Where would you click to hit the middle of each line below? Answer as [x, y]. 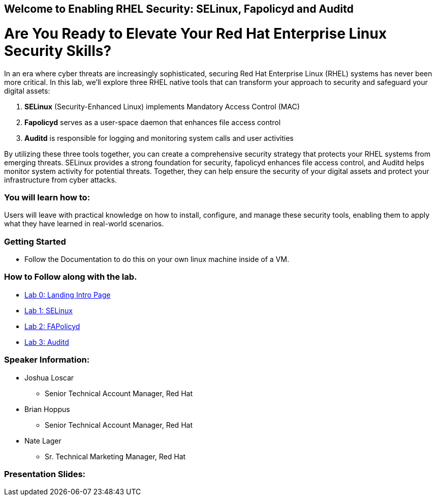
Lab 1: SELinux [49, 310]
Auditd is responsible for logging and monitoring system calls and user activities [159, 138]
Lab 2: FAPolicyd [52, 326]
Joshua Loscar [49, 377]
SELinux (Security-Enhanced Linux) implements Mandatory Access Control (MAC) [162, 106]
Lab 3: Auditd [47, 342]
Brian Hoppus [47, 409]
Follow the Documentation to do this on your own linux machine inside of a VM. [157, 259]
